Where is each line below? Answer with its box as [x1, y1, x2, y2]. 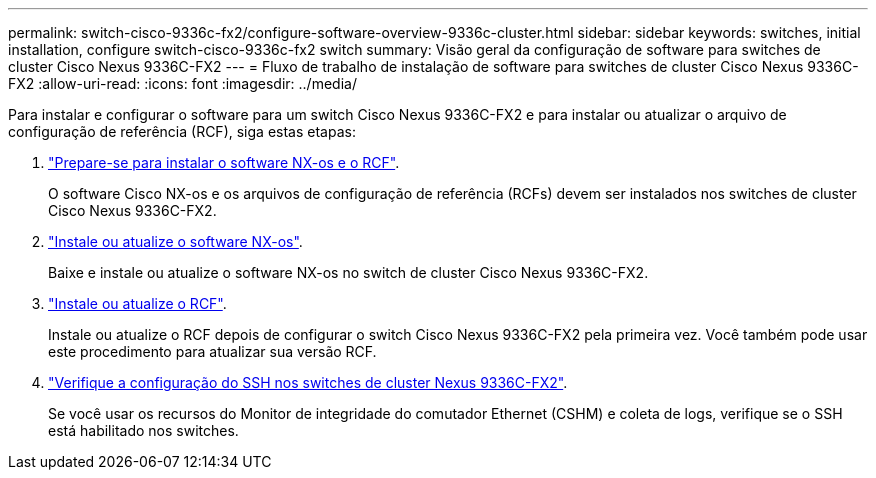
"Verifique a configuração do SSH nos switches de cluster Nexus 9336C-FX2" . [48, 374, 568, 391]
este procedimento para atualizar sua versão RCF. [48, 343, 377, 360]
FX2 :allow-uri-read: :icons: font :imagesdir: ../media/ [8, 75, 357, 92]
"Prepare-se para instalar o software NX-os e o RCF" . [48, 154, 400, 171]
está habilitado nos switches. [48, 422, 239, 439]
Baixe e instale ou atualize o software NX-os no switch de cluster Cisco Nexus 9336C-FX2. [48, 264, 649, 281]
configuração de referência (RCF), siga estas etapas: [8, 123, 356, 140]
